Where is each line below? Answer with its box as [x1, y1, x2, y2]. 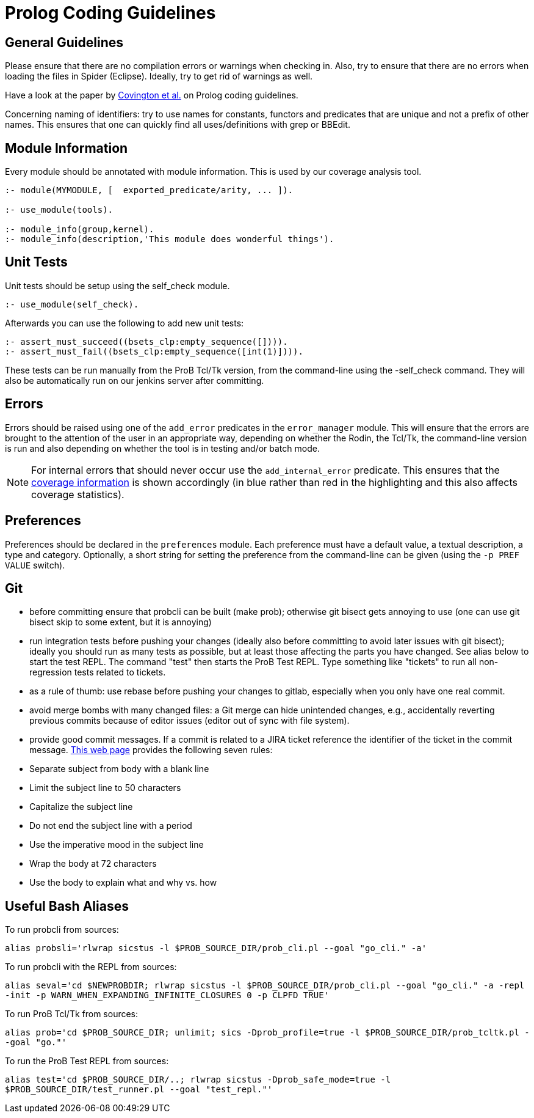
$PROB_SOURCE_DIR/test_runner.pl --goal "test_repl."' [5, 1084, 273, 1095]
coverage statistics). [31, 488, 124, 501]
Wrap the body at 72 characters [29, 858, 157, 869]
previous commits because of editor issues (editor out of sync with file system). [29, 715, 350, 726]
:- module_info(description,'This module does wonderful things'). [5, 234, 334, 245]
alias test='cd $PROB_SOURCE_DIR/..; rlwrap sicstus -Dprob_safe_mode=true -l [5, 1075, 391, 1085]
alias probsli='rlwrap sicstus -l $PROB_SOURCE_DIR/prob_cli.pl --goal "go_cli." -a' [5, 943, 427, 954]
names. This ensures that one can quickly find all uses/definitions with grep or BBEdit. [5, 119, 350, 130]
